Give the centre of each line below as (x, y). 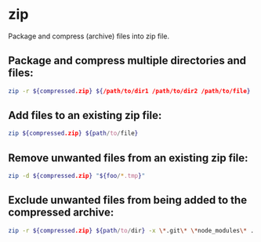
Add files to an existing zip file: (85, 116)
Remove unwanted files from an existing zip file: (128, 158)
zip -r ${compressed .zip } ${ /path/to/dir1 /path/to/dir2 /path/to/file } (129, 91)
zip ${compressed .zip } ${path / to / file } (73, 134)
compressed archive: (61, 213)
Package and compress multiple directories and (127, 61)
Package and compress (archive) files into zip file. (89, 36)
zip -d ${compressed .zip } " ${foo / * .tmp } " (77, 176)
